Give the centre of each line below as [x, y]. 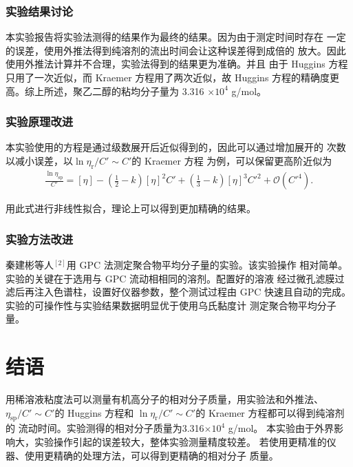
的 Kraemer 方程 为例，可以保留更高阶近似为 [232, 160]
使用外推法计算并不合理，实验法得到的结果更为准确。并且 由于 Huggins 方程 [177, 64]
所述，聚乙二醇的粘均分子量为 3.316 [124, 91]
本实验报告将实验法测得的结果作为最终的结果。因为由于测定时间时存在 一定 [176, 37]
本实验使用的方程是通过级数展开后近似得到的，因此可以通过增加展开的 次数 [176, 147]
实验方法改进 [40, 239]
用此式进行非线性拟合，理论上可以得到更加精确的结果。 [131, 208]
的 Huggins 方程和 [94, 412]
